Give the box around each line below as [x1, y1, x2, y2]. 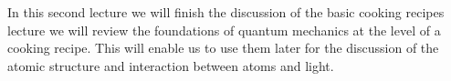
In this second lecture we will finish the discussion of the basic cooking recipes [7, 3, 445, 21]
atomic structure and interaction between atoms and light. [7, 56, 334, 75]
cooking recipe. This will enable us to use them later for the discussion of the [7, 38, 439, 57]
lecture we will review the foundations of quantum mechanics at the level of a [7, 20, 441, 39]
